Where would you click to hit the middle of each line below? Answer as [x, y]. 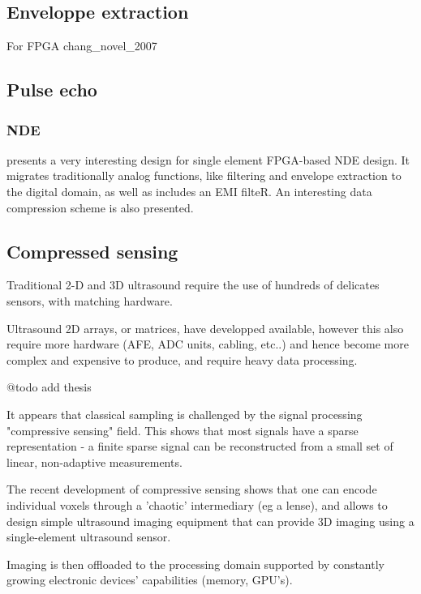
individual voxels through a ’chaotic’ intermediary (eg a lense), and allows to [197, 504]
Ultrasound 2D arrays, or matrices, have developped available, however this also [205, 328]
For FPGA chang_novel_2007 [82, 46]
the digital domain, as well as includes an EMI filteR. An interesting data [189, 191]
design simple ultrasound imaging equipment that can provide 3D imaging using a [210, 521]
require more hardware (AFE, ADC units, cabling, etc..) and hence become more [208, 344]
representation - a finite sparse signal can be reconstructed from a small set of [200, 446]
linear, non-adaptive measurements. [95, 462]
